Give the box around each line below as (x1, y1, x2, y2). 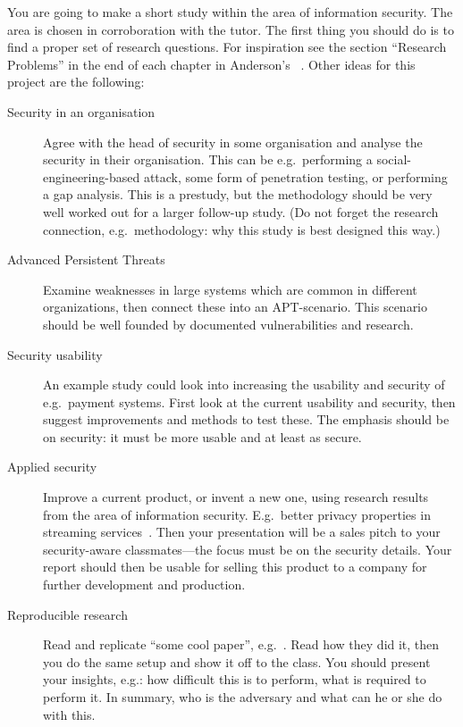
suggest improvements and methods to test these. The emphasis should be (43, 410, 450, 429)
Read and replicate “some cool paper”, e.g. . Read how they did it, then (43, 635, 440, 654)
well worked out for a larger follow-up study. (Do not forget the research (43, 202, 439, 221)
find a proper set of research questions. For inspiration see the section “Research (7, 38, 447, 56)
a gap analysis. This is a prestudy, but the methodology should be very (43, 185, 433, 204)
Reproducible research (7, 605, 128, 623)
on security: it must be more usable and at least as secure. (43, 427, 362, 446)
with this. (43, 705, 96, 723)
